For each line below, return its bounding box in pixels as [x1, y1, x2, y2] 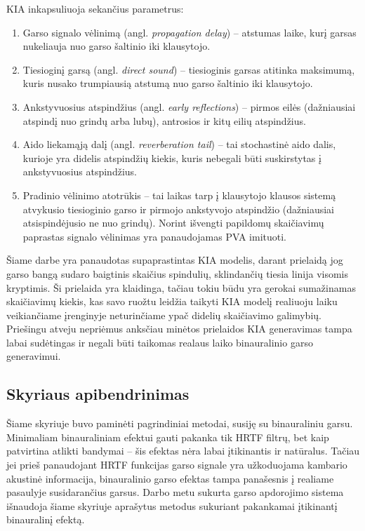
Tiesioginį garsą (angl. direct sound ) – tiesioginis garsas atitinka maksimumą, [22, 62, 355, 76]
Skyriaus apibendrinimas [6, 383, 190, 405]
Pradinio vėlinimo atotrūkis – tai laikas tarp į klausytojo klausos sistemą [22, 187, 336, 202]
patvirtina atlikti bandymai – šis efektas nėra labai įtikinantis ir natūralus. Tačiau [6, 443, 360, 458]
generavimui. [6, 349, 61, 363]
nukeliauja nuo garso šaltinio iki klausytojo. [22, 39, 211, 53]
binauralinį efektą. [6, 512, 85, 527]
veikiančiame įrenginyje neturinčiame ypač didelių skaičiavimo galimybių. [6, 307, 321, 322]
